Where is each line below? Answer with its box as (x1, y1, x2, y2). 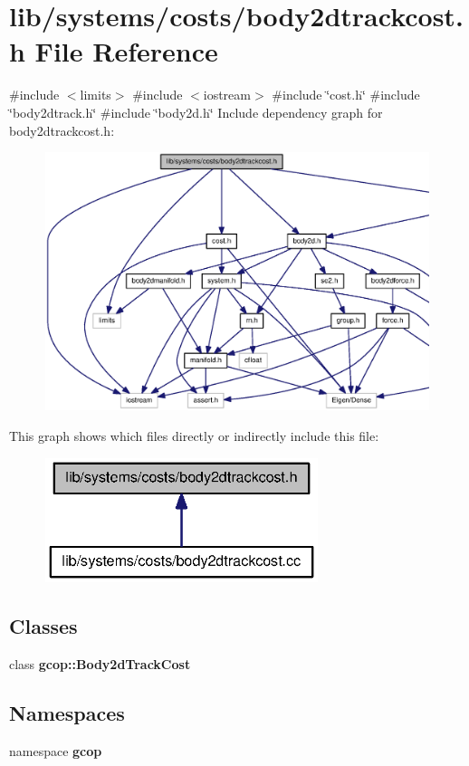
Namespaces (9, 698, 125, 726)
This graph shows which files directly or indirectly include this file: (9, 426, 379, 445)
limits (80, 85, 111, 104)
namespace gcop (9, 741, 102, 760)
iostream (203, 85, 251, 104)
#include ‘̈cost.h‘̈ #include (272, 85, 420, 104)
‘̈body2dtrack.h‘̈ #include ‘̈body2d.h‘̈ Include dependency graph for (9, 102, 383, 121)
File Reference (34, 33, 218, 70)
